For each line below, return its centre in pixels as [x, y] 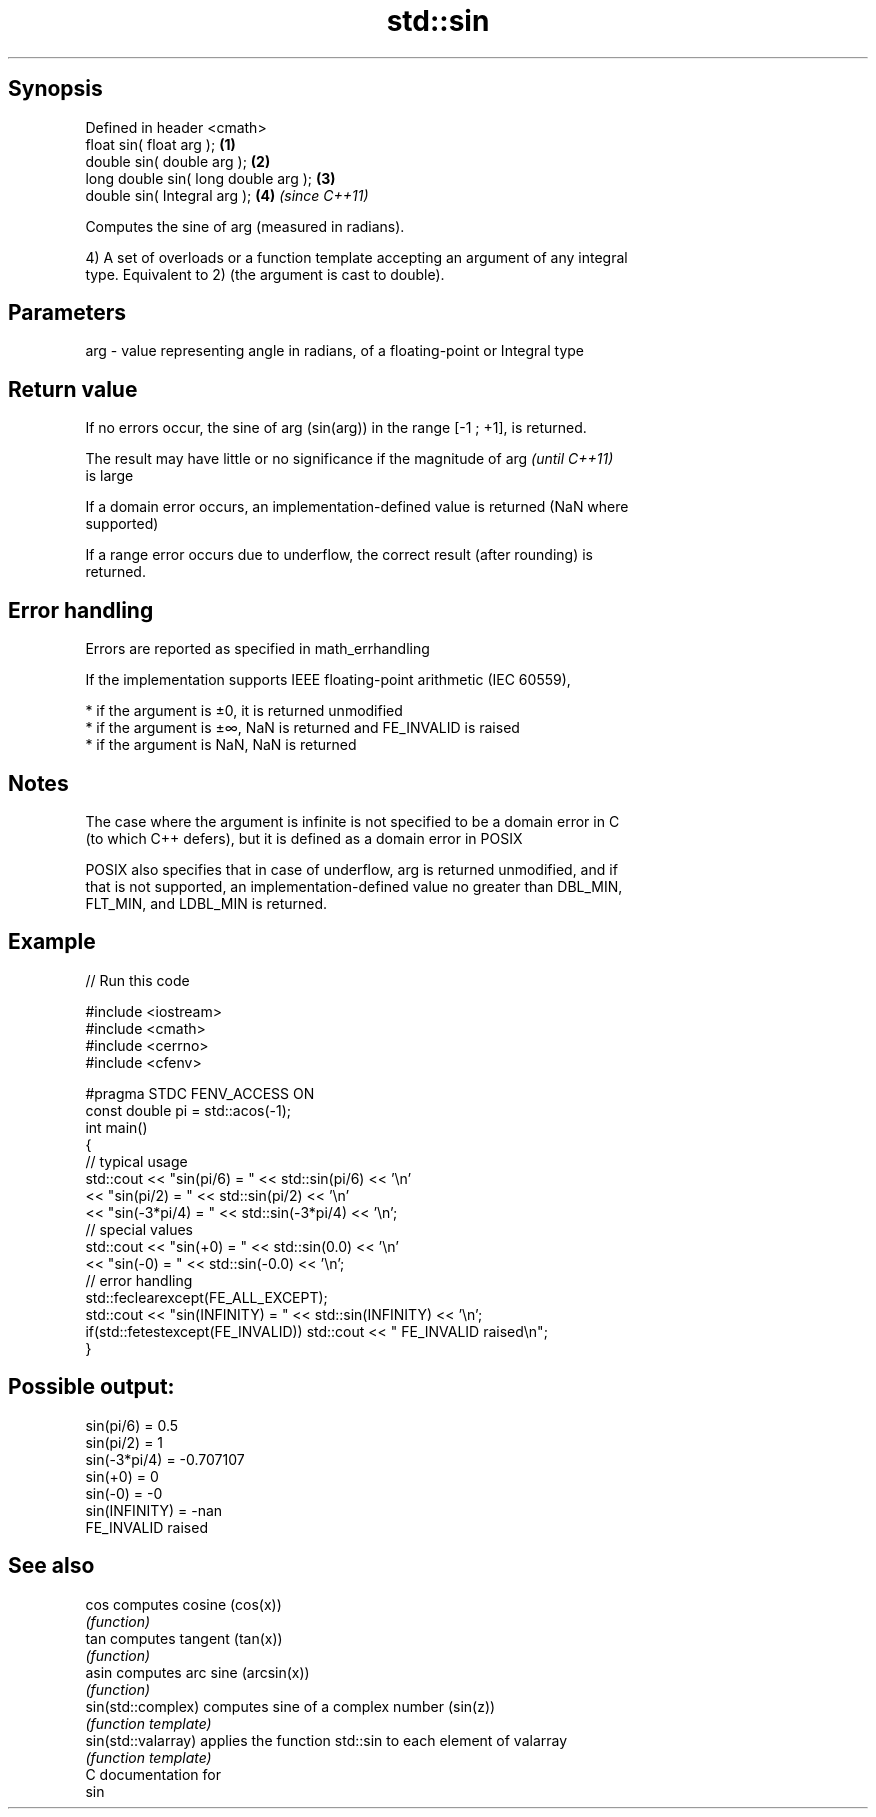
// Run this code [137, 980]
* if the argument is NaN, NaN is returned [221, 745]
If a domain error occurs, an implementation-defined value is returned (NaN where [357, 507]
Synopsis [55, 89]
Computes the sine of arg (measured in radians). [245, 226]
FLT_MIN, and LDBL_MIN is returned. [206, 903]
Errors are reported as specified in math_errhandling [257, 649]
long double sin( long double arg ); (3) [210, 178]
